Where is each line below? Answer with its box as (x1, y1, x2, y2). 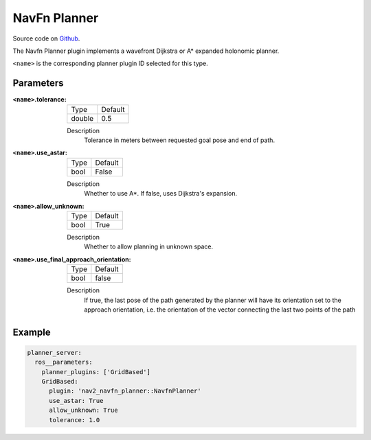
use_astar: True (49, 397, 104, 404)
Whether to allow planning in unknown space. (84, 242, 214, 251)
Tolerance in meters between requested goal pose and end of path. (84, 136, 275, 144)
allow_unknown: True (49, 406, 118, 415)
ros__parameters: (34, 358, 93, 367)
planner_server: (27, 349, 82, 356)
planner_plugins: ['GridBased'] (41, 368, 151, 375)
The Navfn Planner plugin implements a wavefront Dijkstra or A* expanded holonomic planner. (12, 47, 280, 55)
